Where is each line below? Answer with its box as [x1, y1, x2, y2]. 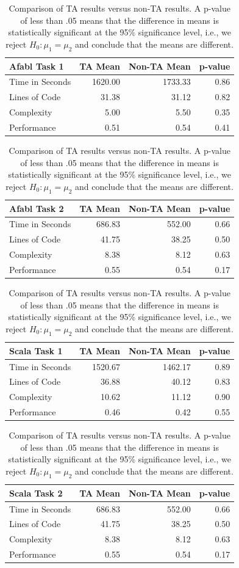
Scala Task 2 [9, 486, 63, 499]
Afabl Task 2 [9, 202, 64, 214]
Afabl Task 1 [9, 59, 64, 72]
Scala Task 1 [9, 344, 63, 357]
